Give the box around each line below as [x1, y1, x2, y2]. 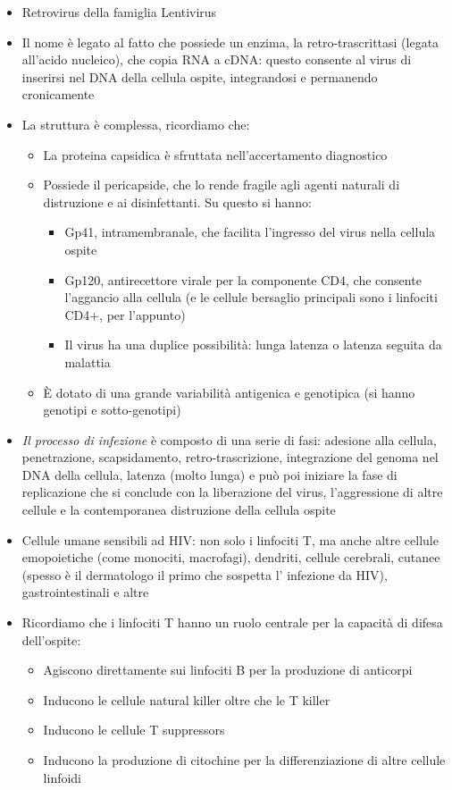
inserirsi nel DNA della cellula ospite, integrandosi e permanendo [21, 67, 378, 86]
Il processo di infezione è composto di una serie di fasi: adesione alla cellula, [21, 430, 437, 449]
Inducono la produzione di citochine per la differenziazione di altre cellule [43, 751, 446, 769]
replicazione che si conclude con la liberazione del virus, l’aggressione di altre [21, 483, 443, 501]
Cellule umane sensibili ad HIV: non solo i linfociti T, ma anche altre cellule [21, 530, 439, 549]
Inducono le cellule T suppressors [43, 720, 225, 739]
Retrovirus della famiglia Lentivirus [21, 3, 217, 21]
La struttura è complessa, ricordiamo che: [21, 114, 250, 133]
